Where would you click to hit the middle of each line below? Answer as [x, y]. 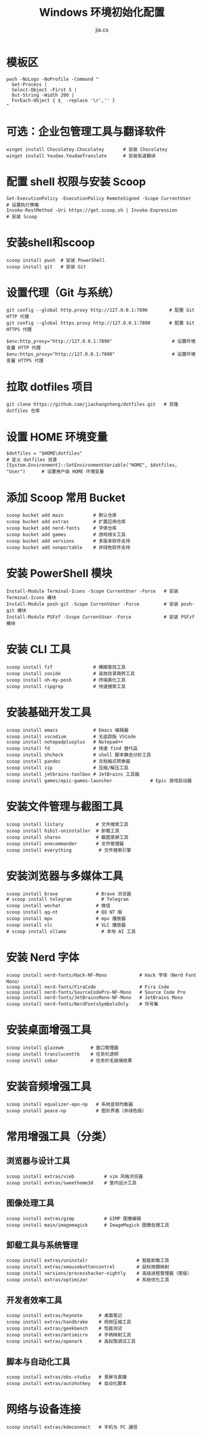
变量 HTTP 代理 [24, 348]
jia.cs [102, 29]
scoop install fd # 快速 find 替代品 [72, 749]
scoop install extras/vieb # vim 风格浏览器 [75, 1177]
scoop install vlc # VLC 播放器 [66, 925]
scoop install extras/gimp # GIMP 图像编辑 [74, 1218]
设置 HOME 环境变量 [57, 437]
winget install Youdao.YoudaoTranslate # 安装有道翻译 [81, 156]
